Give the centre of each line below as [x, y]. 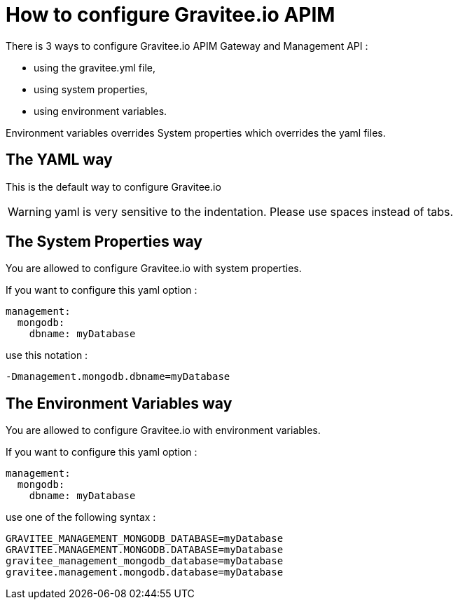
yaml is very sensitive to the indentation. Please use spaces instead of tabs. [254, 211]
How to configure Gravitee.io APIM [171, 15]
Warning [30, 211]
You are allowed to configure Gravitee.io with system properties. [154, 268]
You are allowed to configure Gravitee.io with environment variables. [163, 430]
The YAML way [59, 160]
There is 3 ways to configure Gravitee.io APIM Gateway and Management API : [187, 46]
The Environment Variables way [119, 403]
